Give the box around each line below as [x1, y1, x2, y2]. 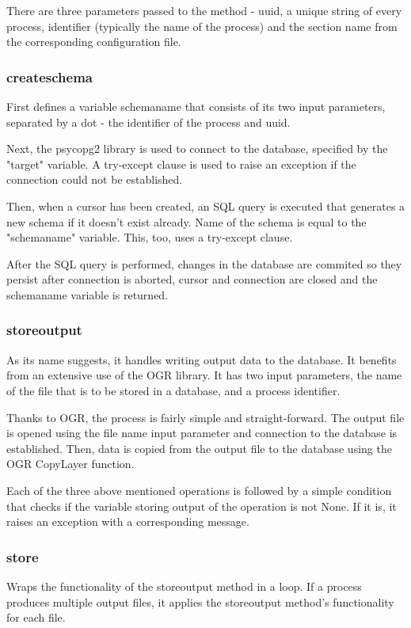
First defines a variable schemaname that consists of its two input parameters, [6, 98, 386, 114]
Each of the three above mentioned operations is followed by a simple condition [6, 481, 392, 498]
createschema [6, 67, 93, 86]
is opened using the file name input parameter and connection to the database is [6, 424, 398, 441]
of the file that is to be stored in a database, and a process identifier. [6, 382, 341, 398]
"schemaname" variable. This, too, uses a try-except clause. [6, 229, 293, 245]
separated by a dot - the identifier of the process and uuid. [6, 113, 291, 130]
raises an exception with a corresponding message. [6, 513, 249, 530]
